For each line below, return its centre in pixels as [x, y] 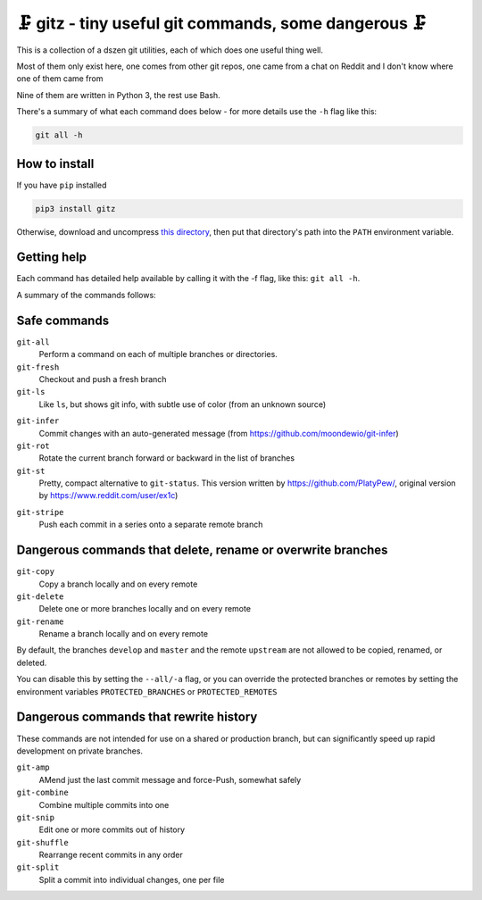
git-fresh [38, 367]
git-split [38, 867]
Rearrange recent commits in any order [111, 855]
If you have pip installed [62, 185]
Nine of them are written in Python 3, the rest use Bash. [118, 95]
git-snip [36, 817]
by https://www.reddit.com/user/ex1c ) [108, 496]
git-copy [36, 572]
